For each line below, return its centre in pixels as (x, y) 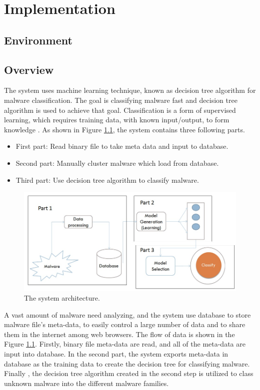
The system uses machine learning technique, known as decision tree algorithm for (130, 90)
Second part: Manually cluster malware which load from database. (117, 163)
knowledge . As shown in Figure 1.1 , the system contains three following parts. (124, 129)
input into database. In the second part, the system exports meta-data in (116, 354)
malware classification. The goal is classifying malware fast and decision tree (121, 100)
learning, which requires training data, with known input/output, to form (117, 120)
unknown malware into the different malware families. (86, 383)
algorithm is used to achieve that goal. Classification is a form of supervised (120, 110)
